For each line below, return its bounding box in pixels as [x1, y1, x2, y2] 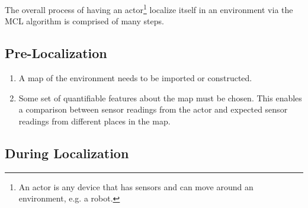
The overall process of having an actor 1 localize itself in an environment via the [5, 2, 293, 15]
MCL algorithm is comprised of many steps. [5, 15, 164, 27]
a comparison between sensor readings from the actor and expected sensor [18, 103, 288, 116]
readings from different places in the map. [18, 114, 171, 127]
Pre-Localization [5, 44, 107, 62]
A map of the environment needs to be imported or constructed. [18, 72, 252, 84]
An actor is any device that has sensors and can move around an [18, 180, 254, 193]
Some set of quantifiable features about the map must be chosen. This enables [18, 91, 302, 104]
